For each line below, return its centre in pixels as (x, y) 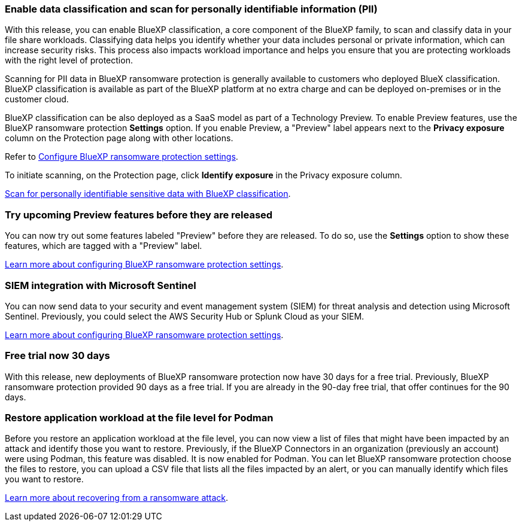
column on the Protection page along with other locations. (119, 138)
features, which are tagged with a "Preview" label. (104, 246)
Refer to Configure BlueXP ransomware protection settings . (122, 157)
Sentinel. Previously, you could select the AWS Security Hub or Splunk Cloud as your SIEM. (185, 316)
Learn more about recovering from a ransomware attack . (117, 498)
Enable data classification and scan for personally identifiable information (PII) (191, 9)
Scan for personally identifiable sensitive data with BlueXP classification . (148, 194)
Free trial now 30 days (57, 356)
